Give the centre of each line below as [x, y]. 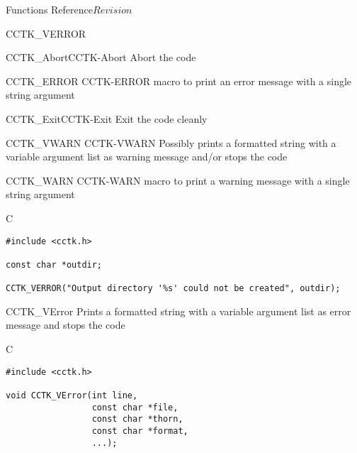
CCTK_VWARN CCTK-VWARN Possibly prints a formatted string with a [171, 142]
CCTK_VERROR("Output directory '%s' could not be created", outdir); [173, 289]
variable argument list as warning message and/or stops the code [147, 157]
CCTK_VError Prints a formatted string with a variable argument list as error [178, 311]
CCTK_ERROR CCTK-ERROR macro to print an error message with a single [179, 81]
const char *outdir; [54, 264]
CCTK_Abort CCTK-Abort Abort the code [101, 57]
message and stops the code [66, 325]
